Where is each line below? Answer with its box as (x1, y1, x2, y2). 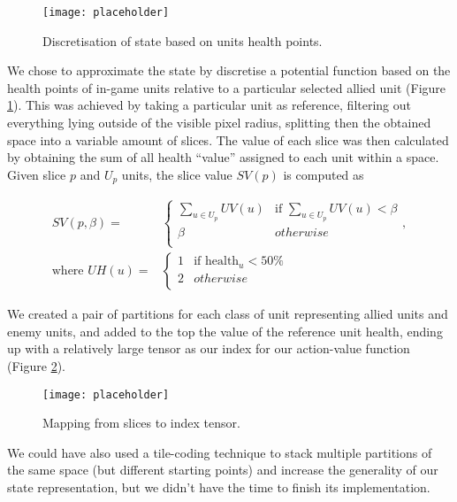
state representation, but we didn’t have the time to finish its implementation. (7, 477, 430, 496)
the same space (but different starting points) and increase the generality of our (7, 460, 438, 479)
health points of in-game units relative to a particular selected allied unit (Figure (7, 78, 446, 97)
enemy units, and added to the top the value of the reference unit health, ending (7, 321, 443, 340)
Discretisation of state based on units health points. (42, 31, 323, 50)
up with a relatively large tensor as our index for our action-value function (7, 339, 410, 358)
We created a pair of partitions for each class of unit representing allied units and (7, 305, 448, 323)
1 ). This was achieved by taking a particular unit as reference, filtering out (7, 96, 411, 114)
